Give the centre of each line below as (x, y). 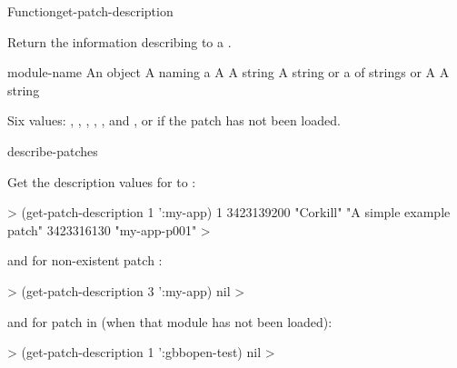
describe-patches (53, 150)
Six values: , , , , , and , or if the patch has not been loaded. (174, 120)
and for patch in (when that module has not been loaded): (170, 321)
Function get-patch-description (90, 11)
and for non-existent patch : (85, 260)
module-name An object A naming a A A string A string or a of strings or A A (228, 72)
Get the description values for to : (102, 181)
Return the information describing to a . (119, 41)
